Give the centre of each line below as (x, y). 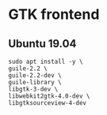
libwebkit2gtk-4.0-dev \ (49, 96)
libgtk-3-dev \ (33, 89)
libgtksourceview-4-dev (48, 103)
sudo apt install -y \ (46, 61)
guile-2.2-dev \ (35, 76)
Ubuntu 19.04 (42, 44)
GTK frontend (54, 15)
